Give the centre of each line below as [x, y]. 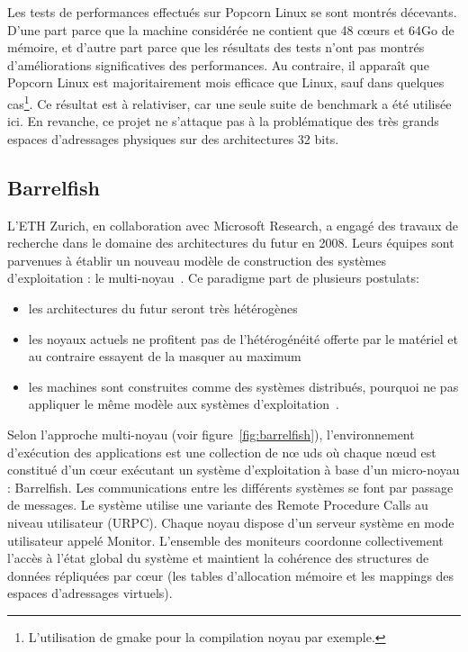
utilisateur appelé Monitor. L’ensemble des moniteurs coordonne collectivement [225, 540]
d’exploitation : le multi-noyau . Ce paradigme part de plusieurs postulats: [213, 278]
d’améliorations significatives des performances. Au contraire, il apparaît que [218, 64]
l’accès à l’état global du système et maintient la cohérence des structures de [218, 558]
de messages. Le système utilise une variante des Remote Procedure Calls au [218, 505]
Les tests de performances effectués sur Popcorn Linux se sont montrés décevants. [232, 12]
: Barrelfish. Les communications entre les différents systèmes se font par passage [230, 487]
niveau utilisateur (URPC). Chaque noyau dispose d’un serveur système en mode [231, 522]
